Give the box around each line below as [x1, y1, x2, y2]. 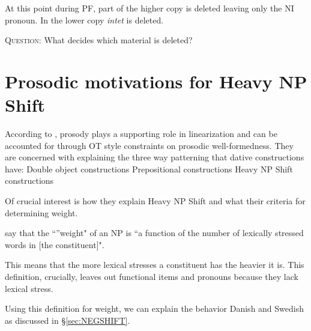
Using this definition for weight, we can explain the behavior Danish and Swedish [5, 302, 304, 315]
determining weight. [5, 206, 78, 219]
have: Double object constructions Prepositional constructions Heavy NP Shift [5, 162, 293, 175]
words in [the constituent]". [5, 238, 104, 251]
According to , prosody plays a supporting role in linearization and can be [5, 127, 277, 140]
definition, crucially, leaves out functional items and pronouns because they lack [5, 270, 298, 283]
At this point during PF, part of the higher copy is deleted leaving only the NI [5, 2, 294, 14]
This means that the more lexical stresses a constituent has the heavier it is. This [5, 258, 304, 271]
